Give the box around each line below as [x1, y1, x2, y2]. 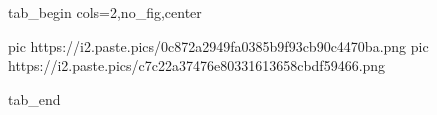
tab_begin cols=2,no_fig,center [8, 2, 202, 22]
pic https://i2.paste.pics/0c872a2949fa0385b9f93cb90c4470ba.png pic [8, 35, 429, 56]
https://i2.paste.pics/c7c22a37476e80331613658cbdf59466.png [8, 55, 386, 76]
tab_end [8, 88, 61, 109]
